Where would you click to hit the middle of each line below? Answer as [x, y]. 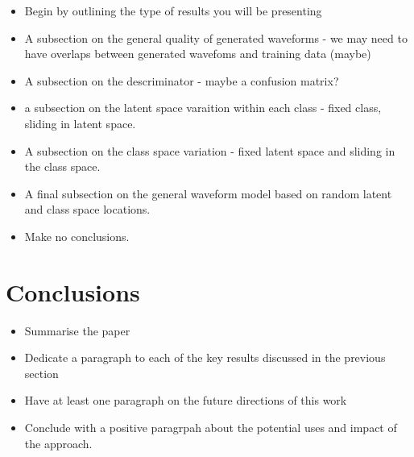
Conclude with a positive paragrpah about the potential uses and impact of [211, 428]
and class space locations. [87, 209]
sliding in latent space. [80, 123]
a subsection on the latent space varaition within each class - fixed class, [203, 108]
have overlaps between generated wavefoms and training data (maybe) [198, 54]
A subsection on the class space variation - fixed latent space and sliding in [210, 150]
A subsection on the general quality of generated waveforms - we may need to [216, 37]
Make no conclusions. [77, 236]
